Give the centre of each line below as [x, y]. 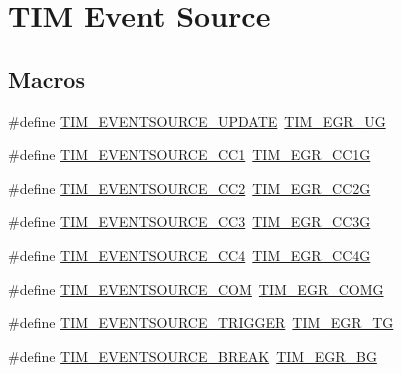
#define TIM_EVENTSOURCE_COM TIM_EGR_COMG [196, 288]
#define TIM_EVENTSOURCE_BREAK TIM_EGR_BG [192, 355]
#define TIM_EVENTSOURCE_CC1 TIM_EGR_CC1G [189, 154]
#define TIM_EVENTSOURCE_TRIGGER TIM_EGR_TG [201, 322]
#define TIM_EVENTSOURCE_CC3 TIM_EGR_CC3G [189, 221]
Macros [46, 78]
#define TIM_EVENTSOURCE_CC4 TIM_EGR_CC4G [189, 254]
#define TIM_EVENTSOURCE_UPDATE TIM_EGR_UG [197, 120]
